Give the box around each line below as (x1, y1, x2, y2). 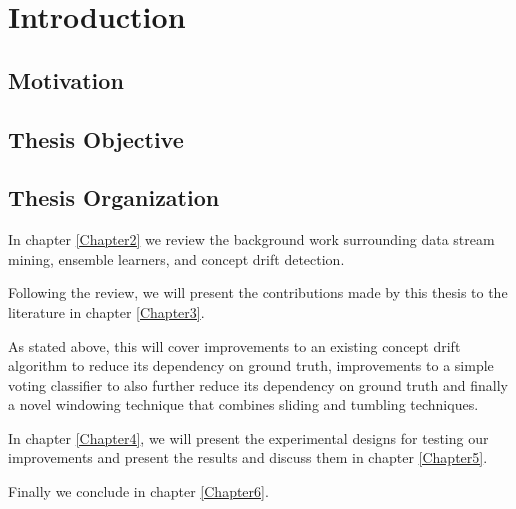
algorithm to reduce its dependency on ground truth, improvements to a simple (8, 355, 494, 376)
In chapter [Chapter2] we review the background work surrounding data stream (8, 229, 495, 250)
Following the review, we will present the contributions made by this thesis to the (8, 282, 508, 303)
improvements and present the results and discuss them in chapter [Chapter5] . (8, 447, 488, 468)
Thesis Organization (8, 182, 220, 213)
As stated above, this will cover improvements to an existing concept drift (8, 335, 461, 356)
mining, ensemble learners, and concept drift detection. (8, 248, 345, 269)
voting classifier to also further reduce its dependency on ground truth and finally (8, 374, 508, 395)
